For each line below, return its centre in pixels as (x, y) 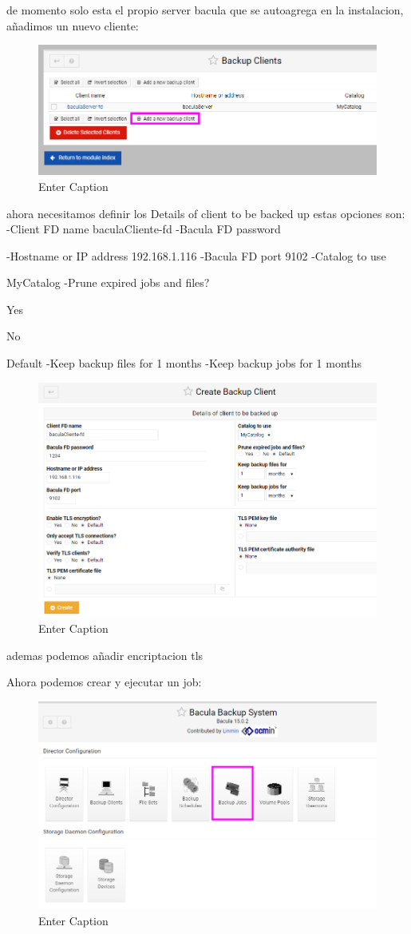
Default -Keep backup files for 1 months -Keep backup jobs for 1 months (184, 363)
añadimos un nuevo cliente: (73, 25)
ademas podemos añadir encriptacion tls (105, 655)
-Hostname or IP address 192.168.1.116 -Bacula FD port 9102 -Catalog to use (196, 255)
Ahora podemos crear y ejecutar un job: (104, 682)
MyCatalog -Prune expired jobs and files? (108, 282)
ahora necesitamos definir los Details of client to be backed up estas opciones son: (206, 213)
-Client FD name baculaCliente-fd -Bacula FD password (144, 229)
